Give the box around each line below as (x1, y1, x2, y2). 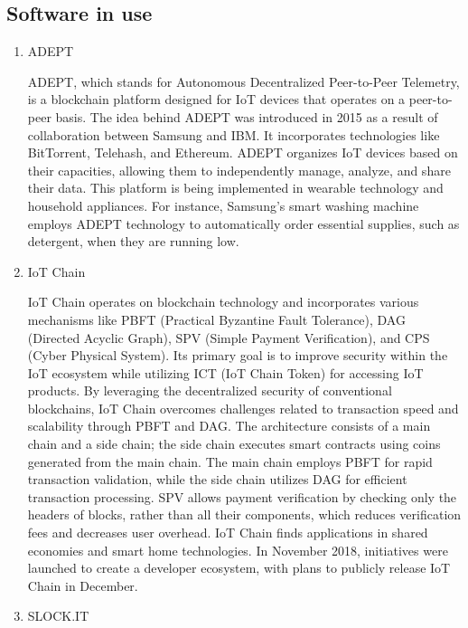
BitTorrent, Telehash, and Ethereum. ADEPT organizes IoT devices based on (27, 143, 458, 162)
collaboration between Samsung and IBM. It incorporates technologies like (27, 125, 440, 144)
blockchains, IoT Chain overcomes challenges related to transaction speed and (27, 398, 459, 417)
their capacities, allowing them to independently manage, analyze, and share (27, 160, 451, 179)
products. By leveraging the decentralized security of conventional (27, 381, 392, 400)
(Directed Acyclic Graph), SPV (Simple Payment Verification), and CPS (27, 328, 430, 347)
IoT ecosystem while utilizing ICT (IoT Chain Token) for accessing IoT (27, 363, 424, 382)
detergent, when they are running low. (27, 232, 239, 251)
